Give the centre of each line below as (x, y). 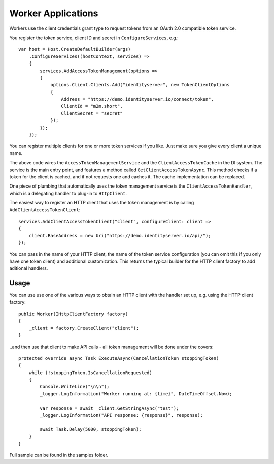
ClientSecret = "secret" (92, 113)
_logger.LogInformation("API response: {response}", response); (121, 415)
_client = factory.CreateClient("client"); (84, 328)
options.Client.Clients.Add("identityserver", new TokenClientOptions (140, 85)
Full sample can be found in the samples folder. (59, 455)
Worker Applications (54, 13)
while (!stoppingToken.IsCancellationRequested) (90, 373)
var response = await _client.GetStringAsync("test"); (109, 408)
